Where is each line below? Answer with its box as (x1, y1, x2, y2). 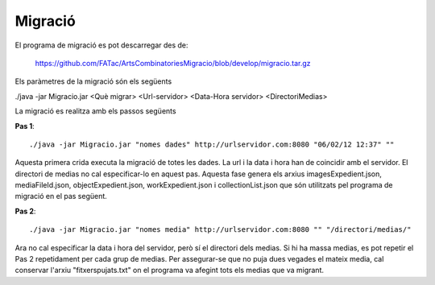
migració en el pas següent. (14, 192, 108, 201)
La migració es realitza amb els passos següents (14, 106, 176, 116)
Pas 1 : (14, 121, 35, 130)
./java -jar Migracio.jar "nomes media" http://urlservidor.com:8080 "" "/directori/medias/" (29, 225, 412, 234)
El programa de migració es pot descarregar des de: (14, 40, 188, 50)
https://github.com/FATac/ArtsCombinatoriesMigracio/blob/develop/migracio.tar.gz (35, 58, 311, 68)
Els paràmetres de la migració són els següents (14, 76, 172, 86)
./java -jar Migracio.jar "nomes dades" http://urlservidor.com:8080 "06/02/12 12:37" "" (29, 139, 395, 149)
